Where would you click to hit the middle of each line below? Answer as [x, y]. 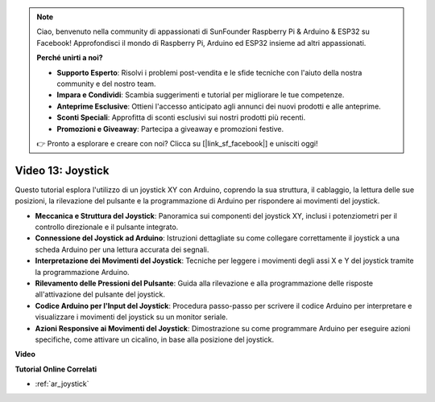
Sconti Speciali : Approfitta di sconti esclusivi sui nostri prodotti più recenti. [181, 117]
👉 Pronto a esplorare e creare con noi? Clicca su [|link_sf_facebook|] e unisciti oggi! [177, 143]
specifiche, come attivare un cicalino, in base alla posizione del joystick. [155, 339]
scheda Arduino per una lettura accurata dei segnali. [122, 249]
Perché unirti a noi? [70, 58]
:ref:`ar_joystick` [62, 384]
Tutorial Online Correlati [56, 369]
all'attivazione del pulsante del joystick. [100, 294]
